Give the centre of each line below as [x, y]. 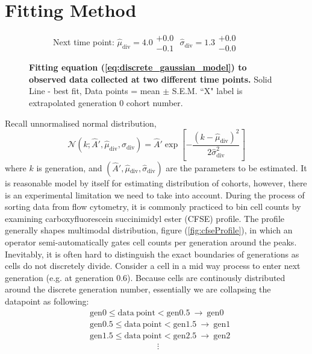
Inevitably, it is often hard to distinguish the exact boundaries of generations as [152, 254]
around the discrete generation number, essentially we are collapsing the [138, 289]
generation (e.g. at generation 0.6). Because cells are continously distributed [145, 277]
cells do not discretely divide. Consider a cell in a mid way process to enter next [153, 266]
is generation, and [69, 168]
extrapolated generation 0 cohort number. [106, 102]
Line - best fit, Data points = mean [95, 91]
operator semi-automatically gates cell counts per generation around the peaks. [151, 242]
